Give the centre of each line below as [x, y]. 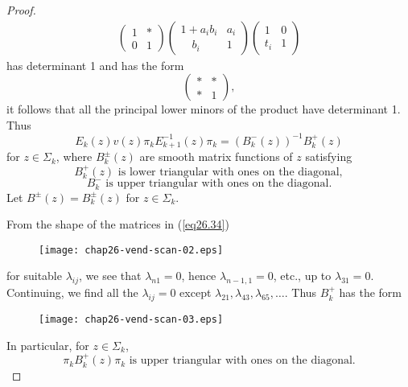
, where [74, 156]
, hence [199, 276]
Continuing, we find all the [72, 292]
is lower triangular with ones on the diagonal [229, 172]
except [196, 292]
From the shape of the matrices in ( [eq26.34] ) [118, 224]
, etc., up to [302, 276]
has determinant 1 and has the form [95, 65]
